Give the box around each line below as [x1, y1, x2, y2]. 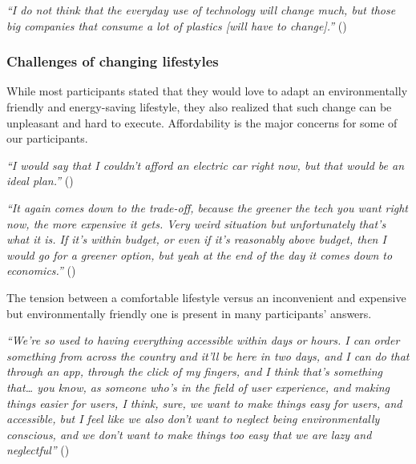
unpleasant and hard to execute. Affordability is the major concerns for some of [6, 114, 398, 131]
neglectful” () [6, 442, 70, 458]
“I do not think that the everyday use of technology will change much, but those [6, 2, 396, 18]
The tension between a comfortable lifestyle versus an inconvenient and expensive [6, 288, 406, 305]
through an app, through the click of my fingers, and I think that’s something [6, 363, 382, 380]
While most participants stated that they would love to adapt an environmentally [6, 83, 408, 99]
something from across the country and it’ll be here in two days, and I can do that [6, 347, 410, 364]
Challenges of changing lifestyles [6, 51, 219, 71]
